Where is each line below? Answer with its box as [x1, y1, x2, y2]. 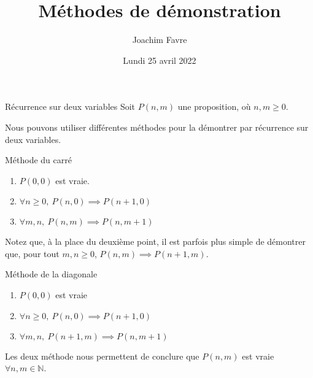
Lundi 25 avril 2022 [123, 53, 196, 66]
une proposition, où [177, 100, 251, 113]
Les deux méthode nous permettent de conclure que [5, 349, 199, 362]
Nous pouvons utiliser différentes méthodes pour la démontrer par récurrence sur [5, 120, 309, 133]
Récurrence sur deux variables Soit [5, 100, 136, 113]
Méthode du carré [5, 153, 72, 166]
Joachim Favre [132, 33, 187, 46]
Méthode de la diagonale [5, 268, 98, 280]
